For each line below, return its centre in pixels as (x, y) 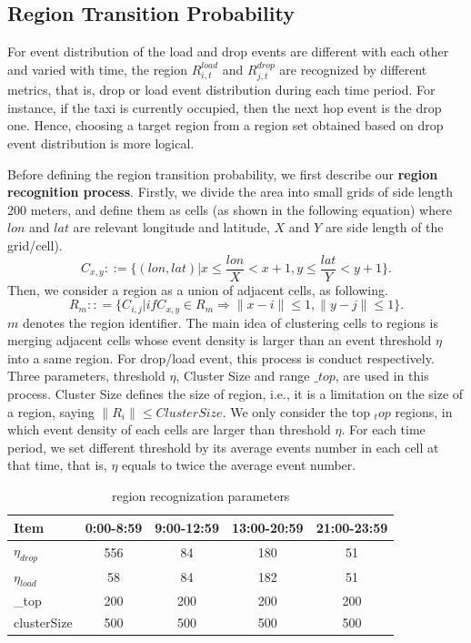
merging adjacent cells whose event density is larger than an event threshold (220, 340)
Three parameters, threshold (86, 376)
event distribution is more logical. (101, 143)
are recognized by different (353, 69)
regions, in (424, 411)
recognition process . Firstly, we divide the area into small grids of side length (230, 192)
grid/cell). (35, 245)
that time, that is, (57, 465)
